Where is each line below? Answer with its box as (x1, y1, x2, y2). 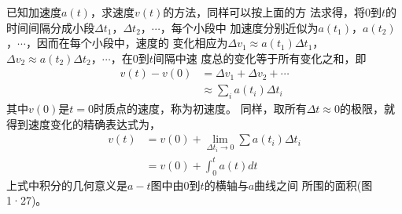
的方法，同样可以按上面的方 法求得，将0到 (163, 4, 382, 20)
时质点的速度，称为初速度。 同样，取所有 (93, 100, 307, 117)
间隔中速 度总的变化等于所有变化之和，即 (153, 49, 367, 66)
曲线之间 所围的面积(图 (254, 176, 373, 193)
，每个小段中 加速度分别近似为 (160, 19, 319, 35)
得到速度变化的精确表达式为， (6, 115, 160, 132)
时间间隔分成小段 (6, 19, 94, 35)
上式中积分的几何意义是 (6, 176, 127, 193)
